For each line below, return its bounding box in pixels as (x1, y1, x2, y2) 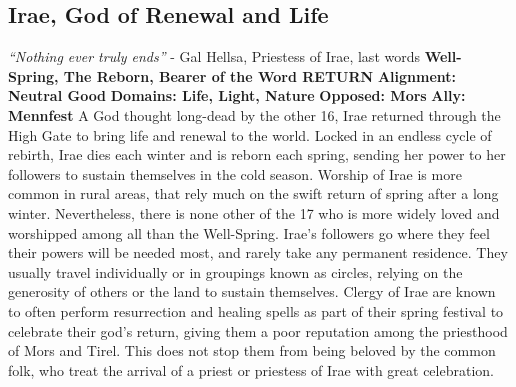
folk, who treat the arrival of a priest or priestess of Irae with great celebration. (8, 359, 494, 380)
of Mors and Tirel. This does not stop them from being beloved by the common (8, 340, 496, 361)
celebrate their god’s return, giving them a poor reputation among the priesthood (8, 320, 508, 341)
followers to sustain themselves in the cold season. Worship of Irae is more (8, 163, 462, 184)
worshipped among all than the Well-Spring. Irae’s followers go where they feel (8, 222, 490, 243)
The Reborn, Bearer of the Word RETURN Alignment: (63, 65, 456, 86)
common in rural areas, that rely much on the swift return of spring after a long (8, 183, 499, 204)
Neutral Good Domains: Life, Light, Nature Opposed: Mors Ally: (8, 85, 466, 106)
